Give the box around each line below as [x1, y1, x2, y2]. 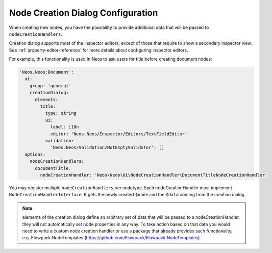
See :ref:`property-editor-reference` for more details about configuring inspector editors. [9, 47, 188, 53]
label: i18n [50, 124, 79, 130]
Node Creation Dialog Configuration [9, 7, 158, 18]
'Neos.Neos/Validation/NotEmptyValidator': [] [50, 145, 164, 151]
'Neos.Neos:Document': [19, 69, 74, 75]
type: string [45, 110, 77, 116]
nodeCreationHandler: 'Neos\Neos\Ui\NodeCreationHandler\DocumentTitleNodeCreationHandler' [40, 172, 268, 177]
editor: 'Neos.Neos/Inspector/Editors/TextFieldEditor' [50, 131, 188, 137]
